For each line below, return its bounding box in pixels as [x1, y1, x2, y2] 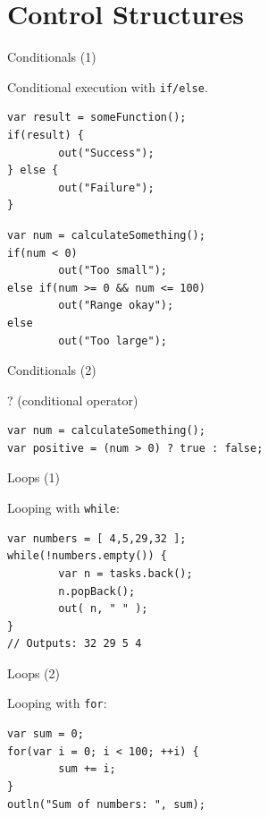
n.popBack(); [58, 584, 136, 598]
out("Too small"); [58, 264, 167, 277]
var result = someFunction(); [7, 111, 187, 124]
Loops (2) [7, 663, 60, 682]
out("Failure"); [58, 181, 155, 194]
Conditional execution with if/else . [7, 77, 208, 96]
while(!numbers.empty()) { [7, 549, 167, 563]
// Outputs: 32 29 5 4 [7, 637, 142, 651]
